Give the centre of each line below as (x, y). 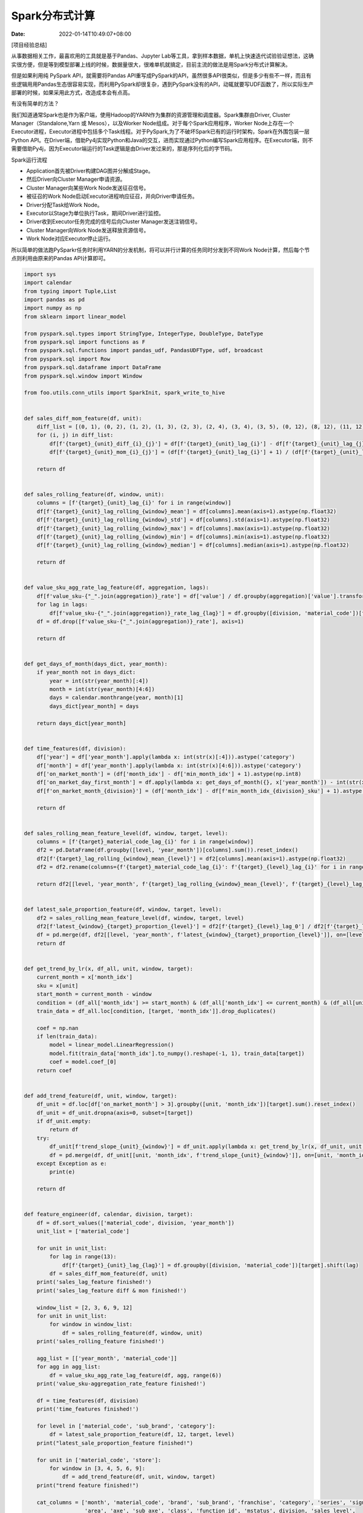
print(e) (62, 1172)
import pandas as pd (54, 300)
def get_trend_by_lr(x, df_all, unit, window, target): (109, 969)
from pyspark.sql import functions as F (84, 342)
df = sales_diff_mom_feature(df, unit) (108, 1274)
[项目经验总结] (29, 45)
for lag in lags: (62, 605)
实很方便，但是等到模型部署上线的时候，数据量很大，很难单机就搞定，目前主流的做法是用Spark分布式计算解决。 (151, 64)
